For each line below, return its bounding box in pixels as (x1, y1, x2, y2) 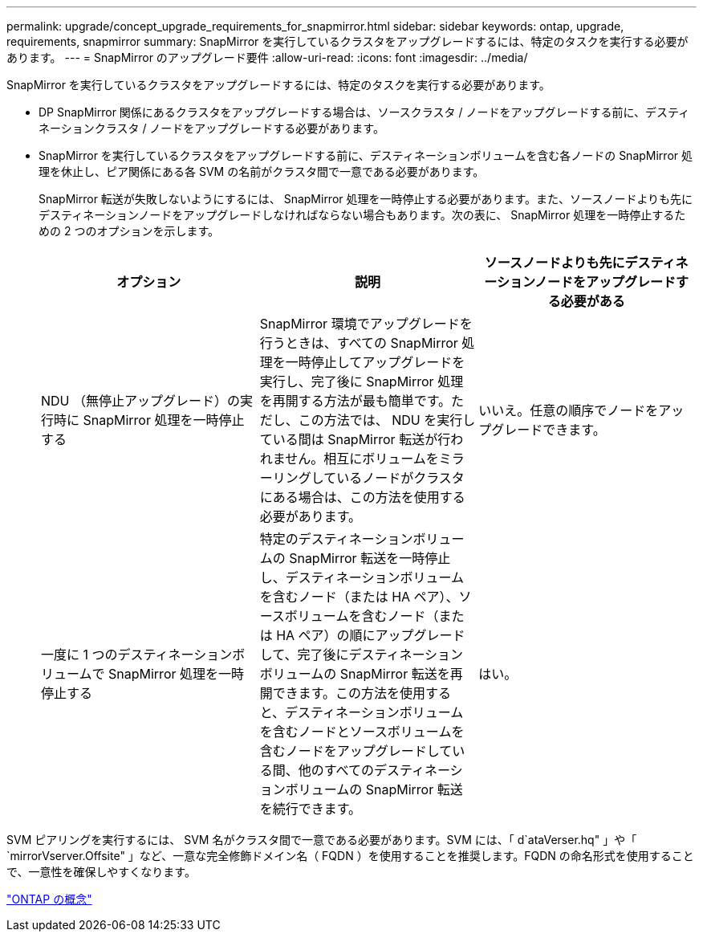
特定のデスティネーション (259, 531, 413, 547)
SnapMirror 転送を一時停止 (289, 550, 451, 566)
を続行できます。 (259, 801, 362, 817)
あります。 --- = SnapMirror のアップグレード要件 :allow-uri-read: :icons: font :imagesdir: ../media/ (6, 51, 528, 64)
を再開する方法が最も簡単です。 (259, 393, 452, 409)
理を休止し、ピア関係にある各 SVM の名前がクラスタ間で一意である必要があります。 (39, 165, 485, 178)
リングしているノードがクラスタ (272, 470, 465, 486)
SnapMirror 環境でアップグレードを (259, 316, 473, 332)
